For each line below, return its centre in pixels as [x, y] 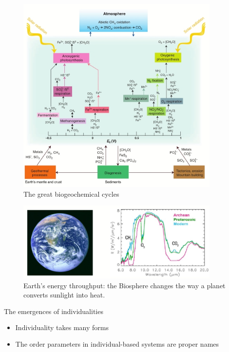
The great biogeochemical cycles [71, 194]
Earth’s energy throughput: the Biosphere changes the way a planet [124, 285]
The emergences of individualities [54, 311]
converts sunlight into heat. [64, 295]
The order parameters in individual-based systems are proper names [117, 344]
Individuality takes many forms [62, 327]
